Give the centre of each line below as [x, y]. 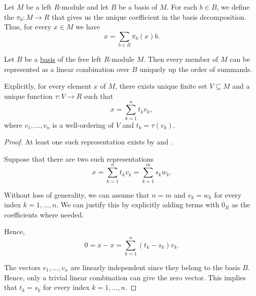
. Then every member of [181, 59]
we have [88, 27]
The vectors [22, 267]
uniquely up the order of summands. [196, 69]
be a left [39, 7]
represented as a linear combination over [67, 69]
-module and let [84, 7]
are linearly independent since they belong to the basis [155, 267]
